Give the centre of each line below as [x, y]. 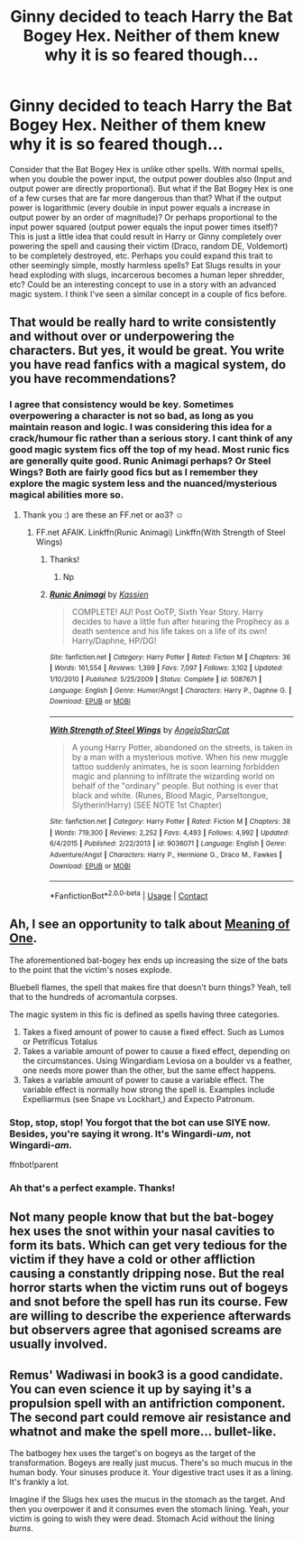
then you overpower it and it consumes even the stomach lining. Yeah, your [149, 1509]
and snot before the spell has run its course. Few [149, 1302]
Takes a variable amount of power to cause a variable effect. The [143, 1079]
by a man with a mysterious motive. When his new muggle [180, 757]
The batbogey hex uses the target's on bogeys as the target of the [133, 1453]
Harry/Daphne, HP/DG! [114, 640]
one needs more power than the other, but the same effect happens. [149, 1070]
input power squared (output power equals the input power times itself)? [143, 227]
